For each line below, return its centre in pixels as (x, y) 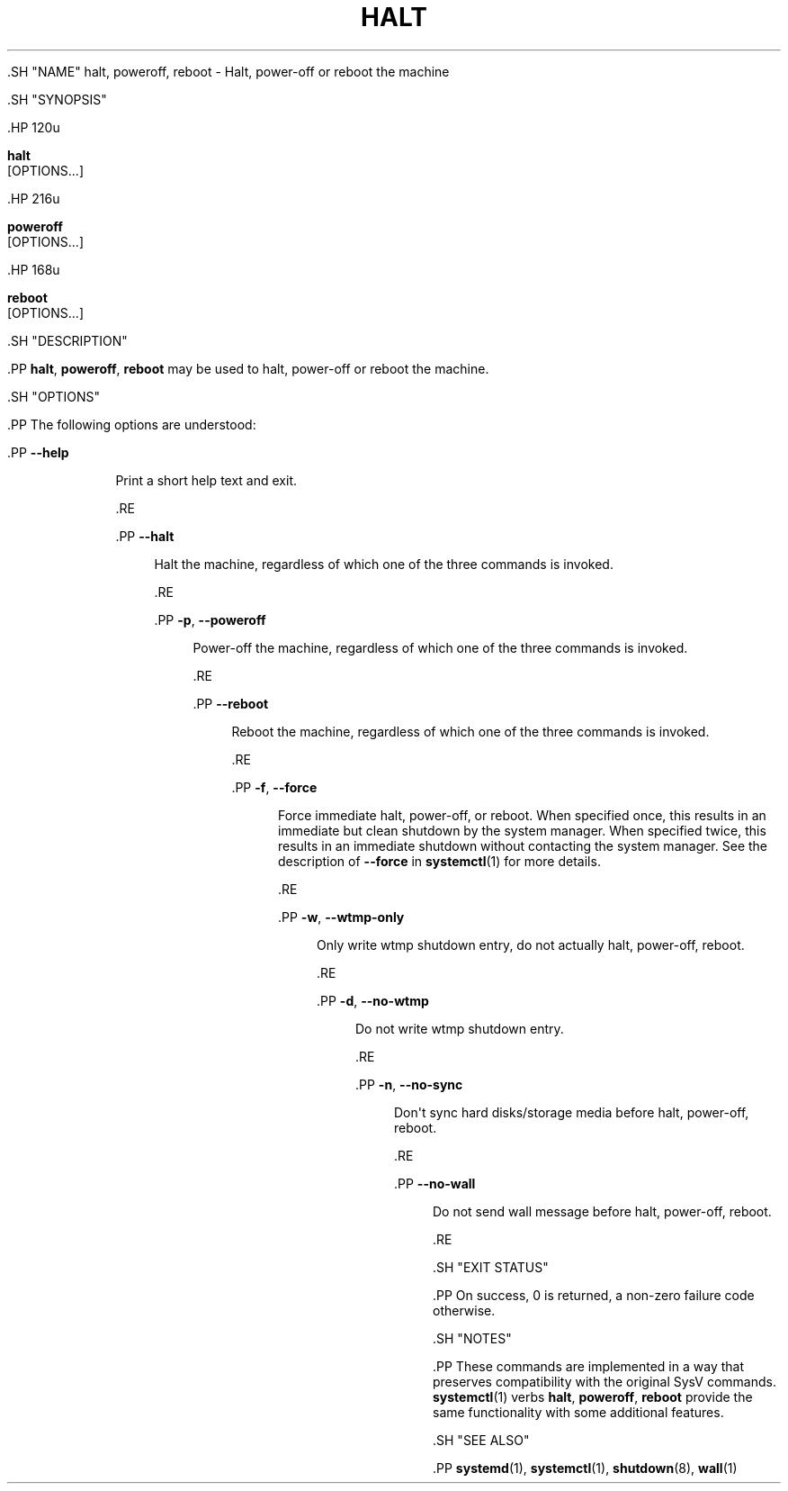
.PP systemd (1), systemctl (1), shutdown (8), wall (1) (585, 1468)
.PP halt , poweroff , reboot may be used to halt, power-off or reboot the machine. (248, 368)
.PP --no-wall (435, 1183)
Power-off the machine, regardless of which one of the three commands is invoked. (440, 647)
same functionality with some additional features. (578, 1412)
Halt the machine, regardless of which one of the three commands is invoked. (384, 564)
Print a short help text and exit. (206, 480)
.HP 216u (34, 198)
